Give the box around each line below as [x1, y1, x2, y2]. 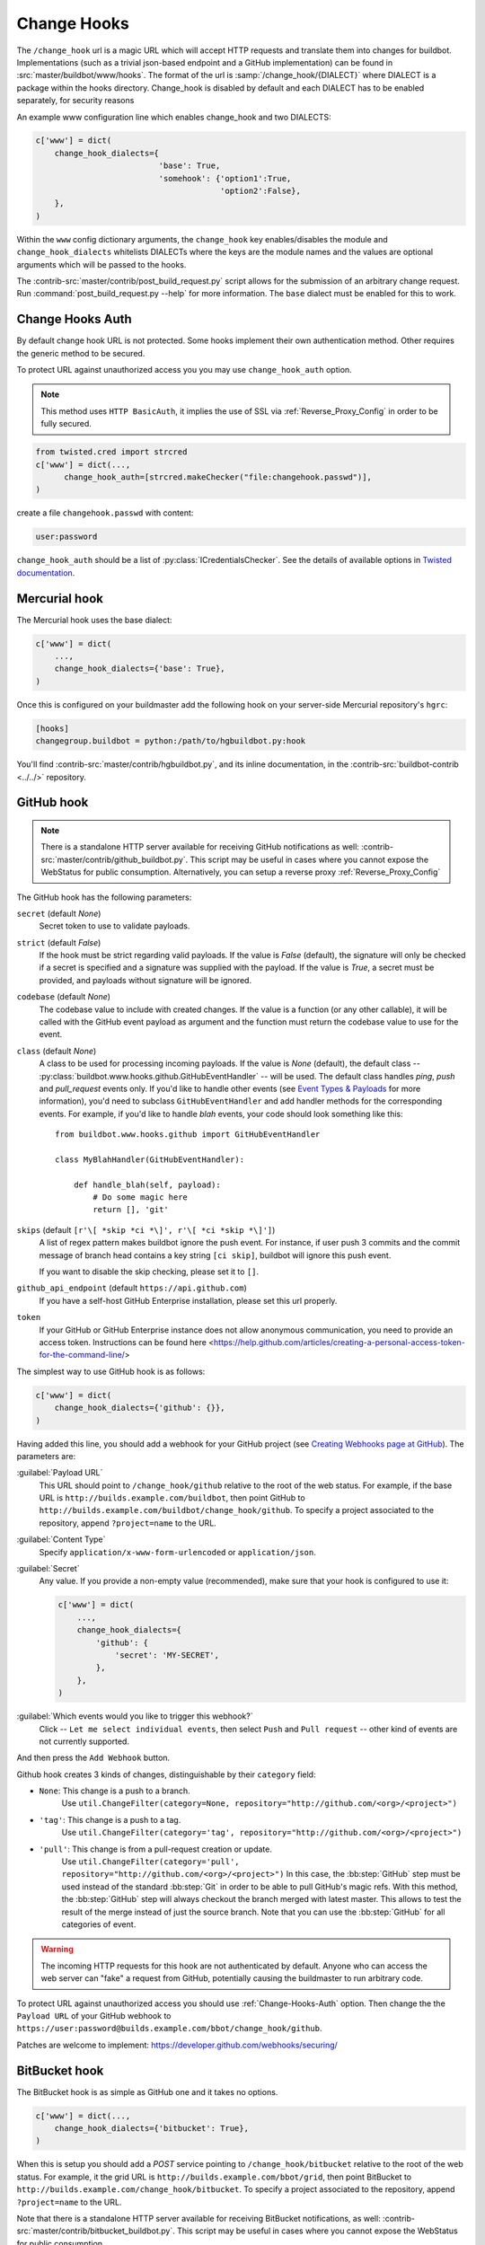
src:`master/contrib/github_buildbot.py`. [40, 854, 189, 865]
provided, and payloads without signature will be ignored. [39, 974, 251, 985]
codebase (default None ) [16, 991, 111, 1002]
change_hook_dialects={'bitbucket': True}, [54, 2124, 249, 2134]
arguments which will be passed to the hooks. [16, 259, 187, 269]
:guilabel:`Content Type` [16, 1534, 106, 1545]
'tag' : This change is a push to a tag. [39, 1814, 181, 1825]
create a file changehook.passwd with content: [16, 507, 194, 518]
